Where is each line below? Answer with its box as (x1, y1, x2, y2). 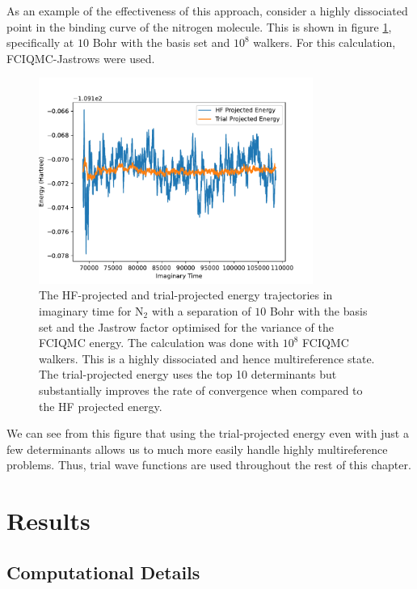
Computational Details (6, 559, 200, 584)
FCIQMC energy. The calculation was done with (39, 334, 280, 351)
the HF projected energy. (39, 397, 162, 414)
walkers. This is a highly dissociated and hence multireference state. (39, 350, 375, 367)
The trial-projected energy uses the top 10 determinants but (39, 366, 337, 383)
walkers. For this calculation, (253, 34, 396, 51)
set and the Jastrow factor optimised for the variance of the (39, 318, 334, 335)
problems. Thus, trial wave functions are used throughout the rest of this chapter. (6, 456, 411, 473)
